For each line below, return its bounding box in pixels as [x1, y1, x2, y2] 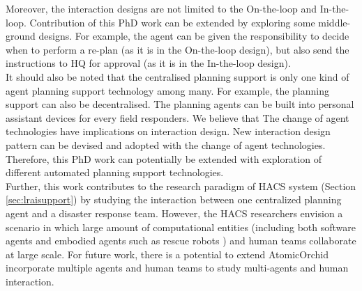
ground [6, 29, 36, 43]
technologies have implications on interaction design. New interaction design [6, 124, 331, 139]
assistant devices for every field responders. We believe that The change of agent [6, 110, 349, 125]
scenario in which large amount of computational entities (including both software [6, 219, 356, 234]
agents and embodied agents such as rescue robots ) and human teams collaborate [6, 233, 356, 248]
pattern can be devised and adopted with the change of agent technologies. [6, 137, 326, 152]
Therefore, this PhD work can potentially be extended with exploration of [6, 151, 322, 166]
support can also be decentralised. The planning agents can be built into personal [6, 97, 354, 111]
